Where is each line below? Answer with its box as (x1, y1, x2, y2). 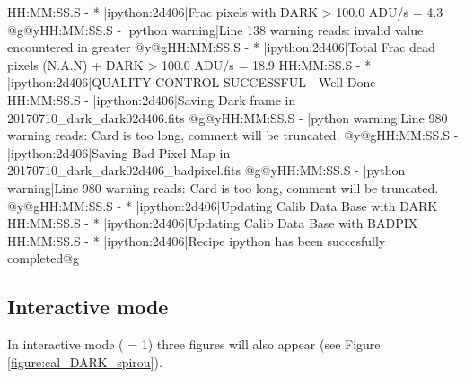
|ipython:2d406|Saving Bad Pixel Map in (7, 143, 231, 162)
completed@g (7, 249, 80, 268)
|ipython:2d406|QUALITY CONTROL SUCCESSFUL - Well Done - (7, 73, 384, 92)
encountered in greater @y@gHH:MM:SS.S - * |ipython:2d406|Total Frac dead (7, 38, 435, 57)
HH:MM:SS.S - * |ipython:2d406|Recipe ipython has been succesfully (7, 231, 386, 250)
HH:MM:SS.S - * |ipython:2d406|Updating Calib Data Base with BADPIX (7, 214, 418, 233)
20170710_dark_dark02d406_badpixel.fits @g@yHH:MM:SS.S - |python (7, 161, 406, 180)
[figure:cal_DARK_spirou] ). (7, 352, 162, 371)
